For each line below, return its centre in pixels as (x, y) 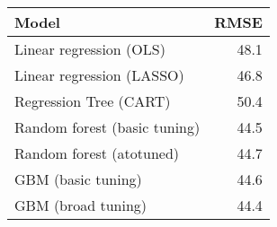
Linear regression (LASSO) (99, 75)
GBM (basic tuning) (78, 179)
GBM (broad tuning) (81, 205)
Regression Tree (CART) (93, 101)
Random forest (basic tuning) (107, 127)
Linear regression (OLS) (90, 49)
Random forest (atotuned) (97, 153)
